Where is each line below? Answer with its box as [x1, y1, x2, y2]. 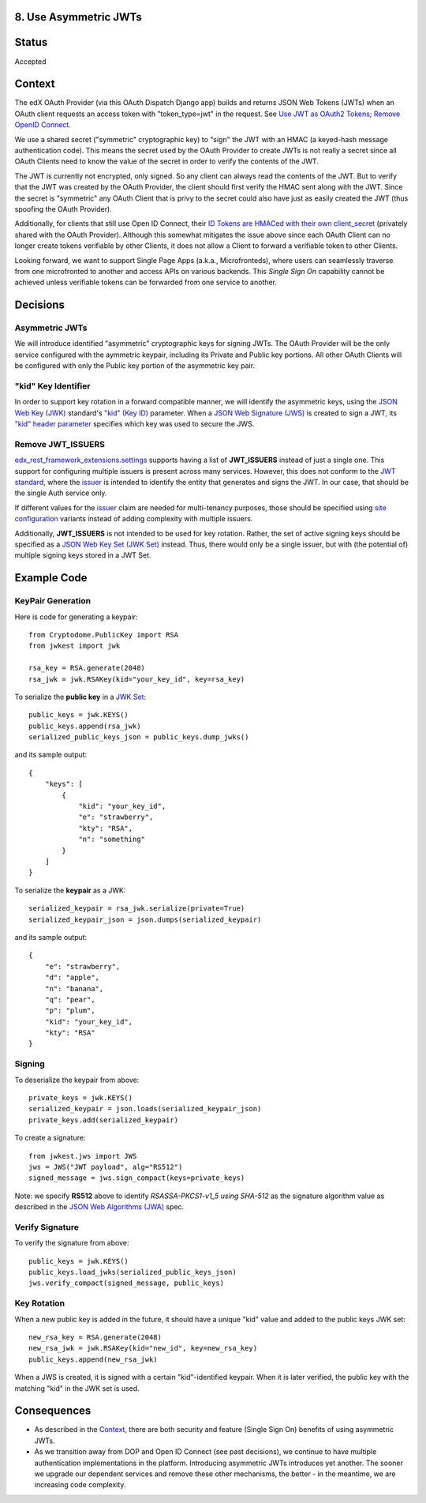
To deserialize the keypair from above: [14, 1075, 140, 1084]
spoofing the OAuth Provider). [14, 204, 112, 213]
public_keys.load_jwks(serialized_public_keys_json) [28, 1268, 237, 1277]
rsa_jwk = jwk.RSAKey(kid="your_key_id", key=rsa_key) [28, 674, 245, 683]
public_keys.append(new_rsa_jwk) [28, 1355, 158, 1364]
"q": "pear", [44, 995, 95, 1004]
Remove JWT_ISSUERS [14, 438, 106, 449]
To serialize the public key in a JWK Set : [14, 692, 146, 701]
